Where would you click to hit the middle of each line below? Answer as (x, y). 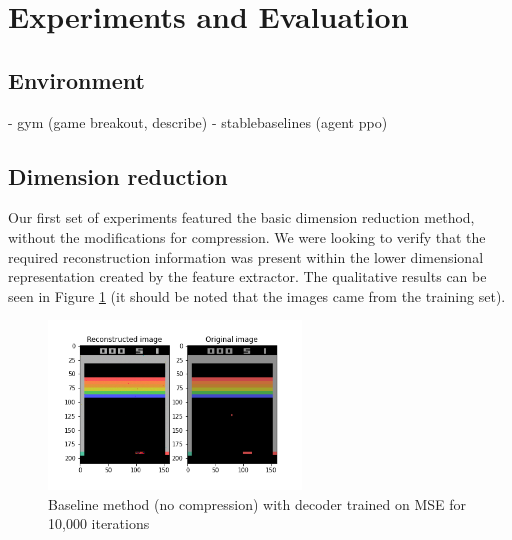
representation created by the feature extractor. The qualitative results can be (247, 276)
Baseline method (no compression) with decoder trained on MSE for (257, 503)
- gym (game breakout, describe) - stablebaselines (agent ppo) (198, 121)
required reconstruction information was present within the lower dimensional (246, 256)
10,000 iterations (99, 523)
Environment (76, 79)
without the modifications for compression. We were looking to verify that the (247, 236)
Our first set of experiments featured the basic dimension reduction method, (241, 217)
